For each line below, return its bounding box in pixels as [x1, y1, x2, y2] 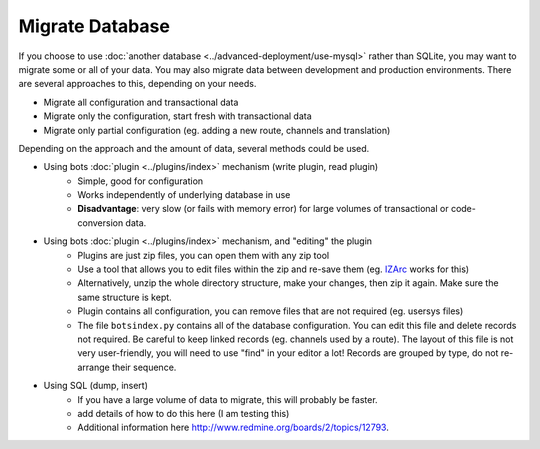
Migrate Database [18, 15, 170, 37]
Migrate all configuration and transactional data [43, 96, 239, 108]
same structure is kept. [77, 291, 172, 303]
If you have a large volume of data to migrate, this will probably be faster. [77, 393, 379, 405]
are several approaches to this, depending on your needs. [18, 78, 257, 90]
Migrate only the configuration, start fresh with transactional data [43, 110, 312, 122]
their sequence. [111, 361, 177, 373]
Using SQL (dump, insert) [43, 380, 149, 392]
